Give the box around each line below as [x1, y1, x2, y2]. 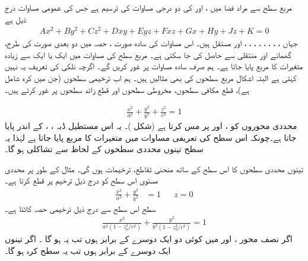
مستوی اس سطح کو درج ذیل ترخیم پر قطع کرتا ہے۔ [5, 174, 158, 186]
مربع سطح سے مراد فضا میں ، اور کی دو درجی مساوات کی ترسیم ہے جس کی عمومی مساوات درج [5, 1, 293, 13]
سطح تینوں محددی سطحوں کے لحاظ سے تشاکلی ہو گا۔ [5, 143, 204, 155]
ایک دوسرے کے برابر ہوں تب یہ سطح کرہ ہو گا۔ [5, 244, 171, 256]
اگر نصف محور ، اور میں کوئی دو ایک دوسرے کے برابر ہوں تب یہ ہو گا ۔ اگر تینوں [5, 233, 293, 245]
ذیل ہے [5, 12, 27, 25]
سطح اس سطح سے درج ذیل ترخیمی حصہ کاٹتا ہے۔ [5, 202, 156, 214]
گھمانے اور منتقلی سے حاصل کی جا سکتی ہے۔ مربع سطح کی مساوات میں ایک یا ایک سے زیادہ [5, 48, 291, 60]
